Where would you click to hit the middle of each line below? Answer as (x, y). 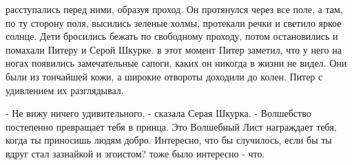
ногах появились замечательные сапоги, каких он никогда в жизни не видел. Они (176, 63)
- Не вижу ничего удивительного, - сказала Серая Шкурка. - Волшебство (158, 113)
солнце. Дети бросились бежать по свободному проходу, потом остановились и (172, 36)
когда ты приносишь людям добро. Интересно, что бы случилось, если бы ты (169, 140)
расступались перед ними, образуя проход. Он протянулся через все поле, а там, (174, 9)
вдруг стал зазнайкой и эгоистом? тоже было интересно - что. (135, 153)
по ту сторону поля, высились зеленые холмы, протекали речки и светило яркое (174, 22)
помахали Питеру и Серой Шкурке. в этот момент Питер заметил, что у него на (174, 49)
